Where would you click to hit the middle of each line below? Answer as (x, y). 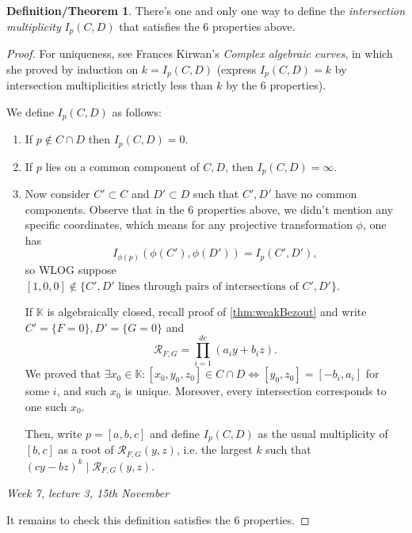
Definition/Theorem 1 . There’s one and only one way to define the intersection (206, 10)
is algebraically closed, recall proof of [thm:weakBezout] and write (207, 312)
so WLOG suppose (71, 269)
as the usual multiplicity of (323, 433)
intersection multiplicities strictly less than (110, 85)
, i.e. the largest (214, 449)
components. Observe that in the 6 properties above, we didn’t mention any (209, 209)
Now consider (57, 194)
